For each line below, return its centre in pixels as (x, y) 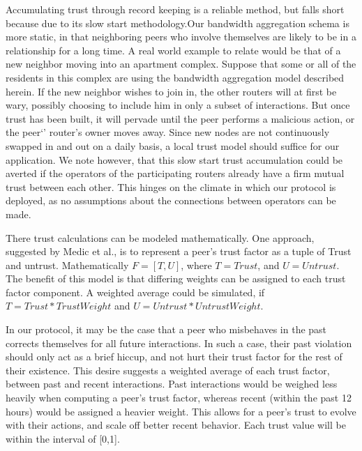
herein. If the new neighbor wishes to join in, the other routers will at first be (171, 91)
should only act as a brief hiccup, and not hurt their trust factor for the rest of (174, 357)
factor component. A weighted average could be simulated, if (135, 292)
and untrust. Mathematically (67, 265)
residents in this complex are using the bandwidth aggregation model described (175, 77)
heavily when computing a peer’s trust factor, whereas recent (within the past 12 (179, 398)
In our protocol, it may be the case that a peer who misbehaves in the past (166, 329)
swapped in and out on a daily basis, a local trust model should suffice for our (173, 145)
